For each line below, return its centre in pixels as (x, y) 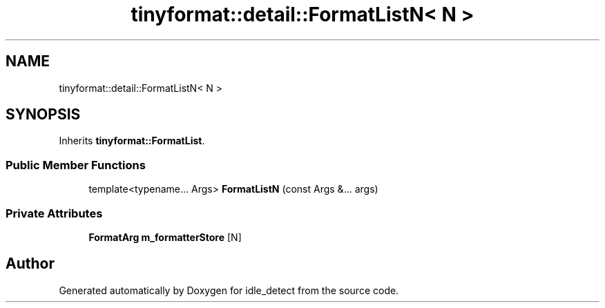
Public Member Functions (76, 165)
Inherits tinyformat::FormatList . (132, 141)
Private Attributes (54, 213)
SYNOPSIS (43, 115)
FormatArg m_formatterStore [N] (165, 237)
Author (30, 264)
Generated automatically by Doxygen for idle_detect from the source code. (229, 290)
